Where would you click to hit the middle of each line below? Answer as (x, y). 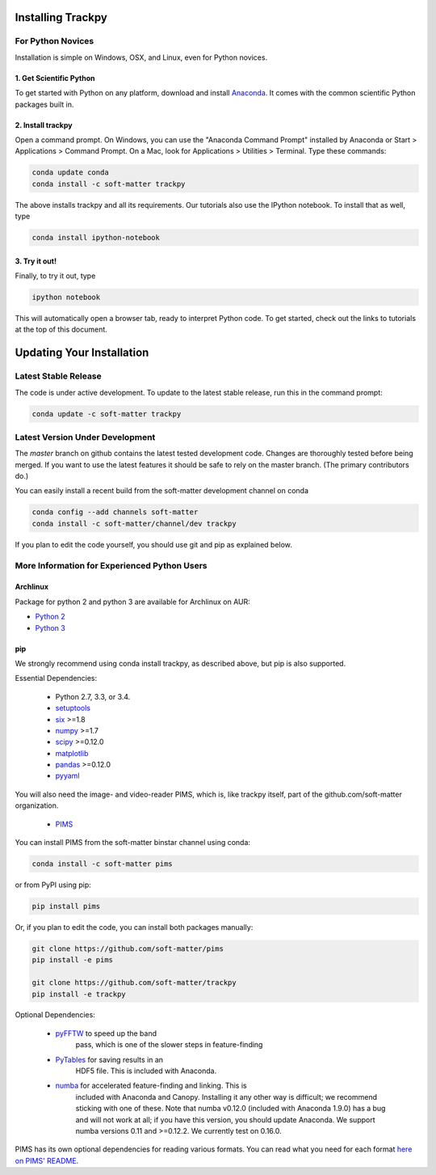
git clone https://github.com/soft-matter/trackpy (134, 983)
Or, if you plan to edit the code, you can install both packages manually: (134, 927)
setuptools (73, 708)
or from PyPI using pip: (53, 885)
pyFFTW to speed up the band (106, 1033)
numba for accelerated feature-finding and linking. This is (151, 1086)
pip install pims (66, 906)
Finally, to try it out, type (55, 276)
